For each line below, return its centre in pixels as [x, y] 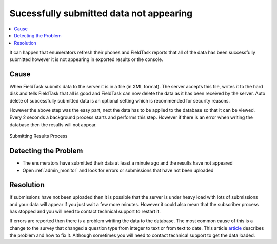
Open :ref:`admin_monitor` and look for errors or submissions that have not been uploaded [118, 170]
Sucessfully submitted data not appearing [101, 13]
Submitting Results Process [38, 136]
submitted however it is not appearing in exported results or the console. [86, 59]
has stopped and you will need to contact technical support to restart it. [85, 211]
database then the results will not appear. [53, 124]
